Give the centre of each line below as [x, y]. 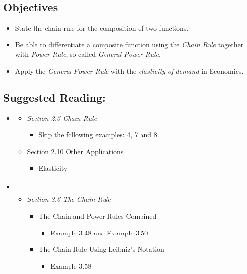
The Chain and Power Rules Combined [98, 216]
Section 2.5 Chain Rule [62, 118]
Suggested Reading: [54, 97]
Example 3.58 [71, 265]
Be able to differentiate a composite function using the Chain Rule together [129, 44]
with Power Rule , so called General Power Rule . [88, 54]
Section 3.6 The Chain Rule [69, 199]
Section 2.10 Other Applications [75, 151]
